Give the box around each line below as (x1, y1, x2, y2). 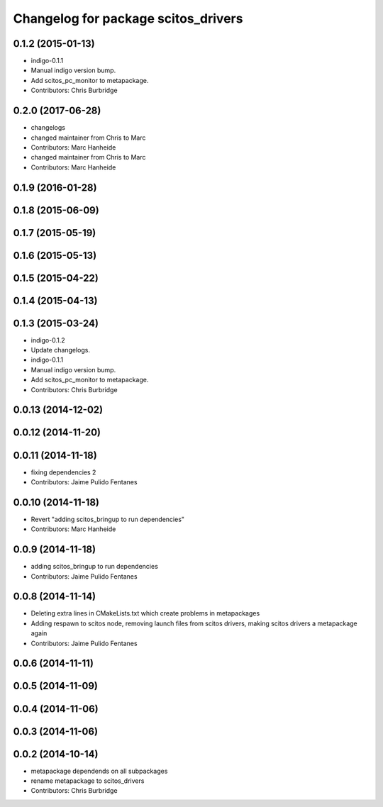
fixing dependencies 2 (30, 468, 96, 477)
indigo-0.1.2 (30, 335, 65, 344)
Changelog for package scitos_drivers (13, 11, 243, 26)
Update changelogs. (30, 346, 90, 355)
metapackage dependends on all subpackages (30, 767, 168, 775)
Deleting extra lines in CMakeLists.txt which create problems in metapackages (30, 609, 260, 618)
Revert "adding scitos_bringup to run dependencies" (30, 515, 184, 523)
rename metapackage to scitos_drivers (30, 777, 145, 785)
